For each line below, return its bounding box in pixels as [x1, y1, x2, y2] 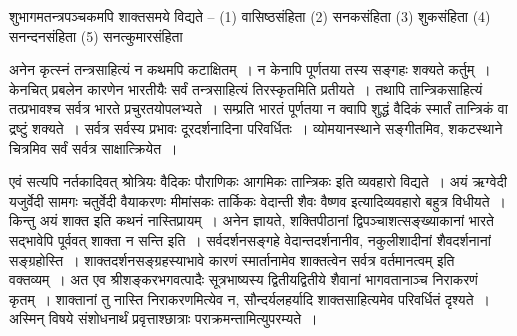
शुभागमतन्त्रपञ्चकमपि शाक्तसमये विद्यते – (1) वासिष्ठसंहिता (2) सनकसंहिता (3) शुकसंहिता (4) [9, 6, 491, 26]
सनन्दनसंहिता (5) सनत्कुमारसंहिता [9, 25, 183, 46]
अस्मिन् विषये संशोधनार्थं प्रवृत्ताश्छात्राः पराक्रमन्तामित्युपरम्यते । [9, 308, 318, 329]
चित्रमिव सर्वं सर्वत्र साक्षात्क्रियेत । [9, 137, 178, 158]
